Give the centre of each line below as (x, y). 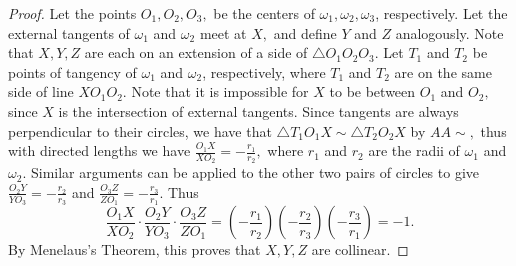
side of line (41, 91)
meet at (223, 32)
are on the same (443, 71)
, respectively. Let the (441, 13)
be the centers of (264, 13)
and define (305, 32)
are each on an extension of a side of (196, 52)
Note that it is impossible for (220, 91)
